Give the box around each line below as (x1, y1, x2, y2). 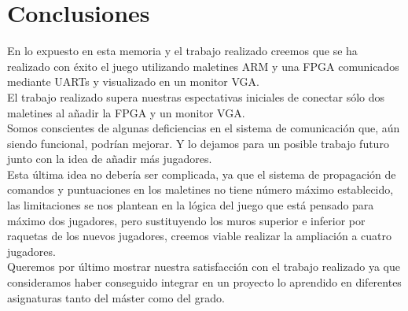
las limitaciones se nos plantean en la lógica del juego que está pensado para (7, 197, 374, 213)
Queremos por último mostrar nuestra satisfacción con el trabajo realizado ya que (7, 258, 400, 275)
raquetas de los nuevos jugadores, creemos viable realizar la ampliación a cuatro (7, 228, 392, 244)
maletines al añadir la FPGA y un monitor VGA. (7, 104, 245, 120)
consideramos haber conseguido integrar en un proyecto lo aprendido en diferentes (7, 274, 402, 291)
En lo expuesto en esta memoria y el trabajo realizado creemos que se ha (7, 43, 358, 59)
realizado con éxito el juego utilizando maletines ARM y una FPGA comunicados (7, 57, 399, 74)
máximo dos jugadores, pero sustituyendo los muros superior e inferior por (7, 212, 366, 228)
